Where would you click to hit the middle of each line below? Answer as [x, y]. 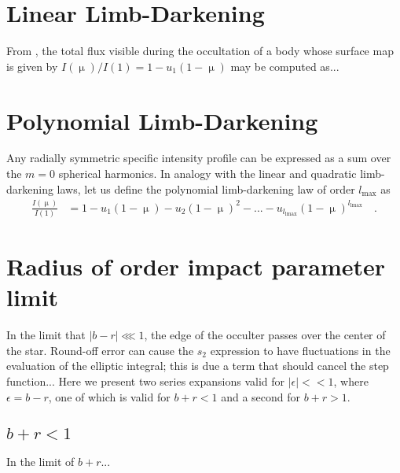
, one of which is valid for [109, 396]
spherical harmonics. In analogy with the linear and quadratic [207, 174]
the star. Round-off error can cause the [100, 350]
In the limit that [46, 335]
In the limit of [40, 461]
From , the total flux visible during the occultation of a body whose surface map [200, 51]
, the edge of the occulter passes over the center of [265, 335]
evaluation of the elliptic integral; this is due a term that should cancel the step [198, 366]
